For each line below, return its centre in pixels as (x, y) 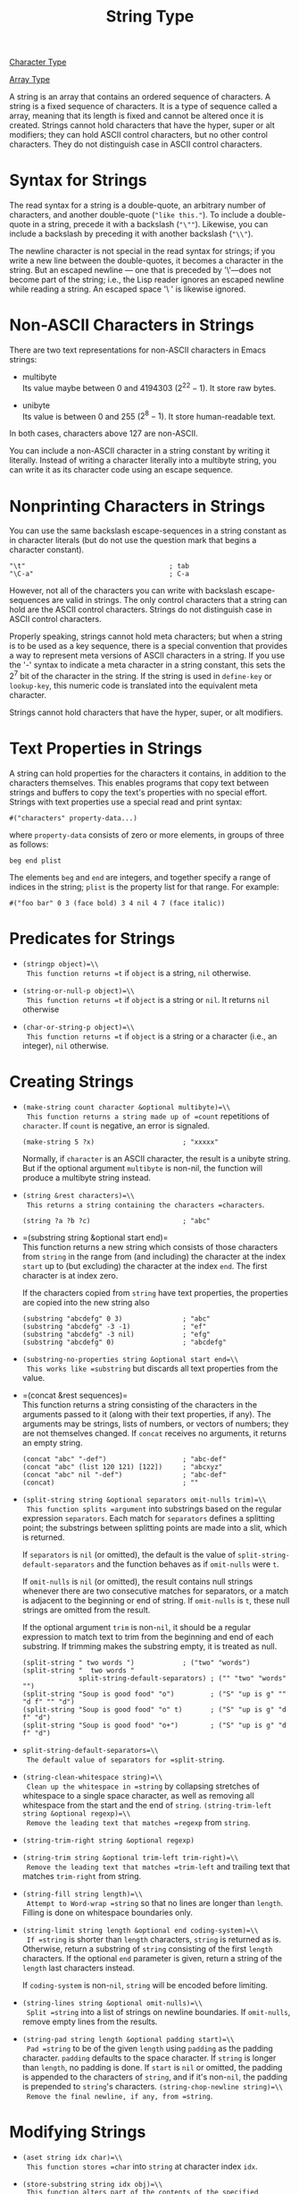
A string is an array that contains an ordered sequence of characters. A (140, 97)
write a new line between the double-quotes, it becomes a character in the (146, 260)
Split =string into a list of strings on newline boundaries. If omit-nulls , (158, 2011)
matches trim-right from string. (82, 1875)
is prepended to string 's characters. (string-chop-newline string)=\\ (153, 2086)
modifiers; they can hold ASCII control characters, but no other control (139, 135)
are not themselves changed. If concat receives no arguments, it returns (154, 1433)
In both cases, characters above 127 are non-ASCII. (104, 434)
